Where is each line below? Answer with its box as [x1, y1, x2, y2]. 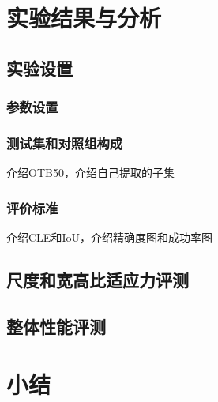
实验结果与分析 [6, 2, 162, 34]
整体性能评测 [6, 314, 106, 338]
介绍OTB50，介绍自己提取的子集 [6, 164, 175, 181]
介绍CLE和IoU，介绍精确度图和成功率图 [6, 229, 212, 246]
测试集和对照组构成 [6, 133, 123, 152]
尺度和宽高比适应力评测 [6, 268, 189, 292]
